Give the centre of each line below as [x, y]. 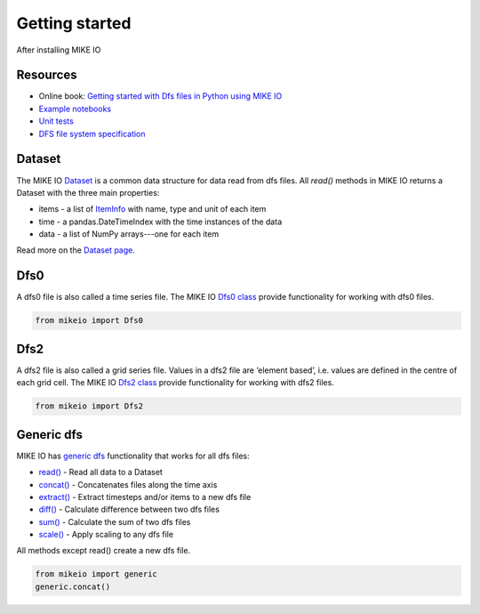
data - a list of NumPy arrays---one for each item [129, 234]
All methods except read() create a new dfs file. [104, 551]
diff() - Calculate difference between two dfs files [129, 509]
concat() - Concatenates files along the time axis [128, 484]
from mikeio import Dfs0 [89, 321]
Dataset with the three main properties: [88, 192]
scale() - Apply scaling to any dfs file [106, 535]
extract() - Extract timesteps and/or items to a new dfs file [145, 497]
